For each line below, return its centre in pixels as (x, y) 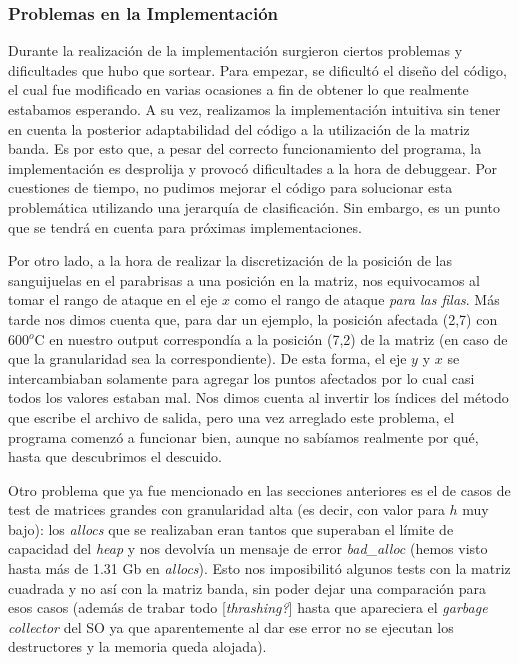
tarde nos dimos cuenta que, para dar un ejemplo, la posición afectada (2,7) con (253, 318)
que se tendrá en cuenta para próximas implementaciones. (185, 226)
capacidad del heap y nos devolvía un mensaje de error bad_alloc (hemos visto (248, 548)
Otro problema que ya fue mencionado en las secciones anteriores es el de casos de (259, 489)
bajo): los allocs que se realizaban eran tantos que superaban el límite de (231, 528)
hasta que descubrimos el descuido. (115, 456)
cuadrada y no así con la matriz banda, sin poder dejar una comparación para (247, 587)
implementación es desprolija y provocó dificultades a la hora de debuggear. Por (253, 167)
